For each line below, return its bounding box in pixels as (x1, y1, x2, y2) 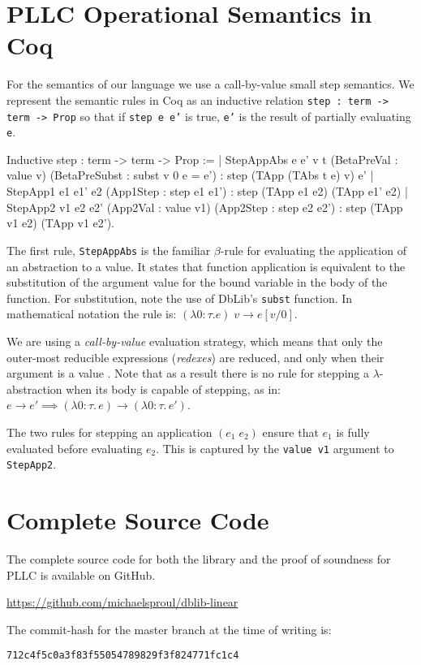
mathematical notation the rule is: (6, 305, 177, 322)
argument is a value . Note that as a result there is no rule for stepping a (6, 365, 369, 382)
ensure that (262, 423, 319, 440)
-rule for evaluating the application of (220, 241, 406, 258)
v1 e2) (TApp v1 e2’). (6, 214, 114, 231)
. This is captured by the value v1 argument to (156, 439, 394, 456)
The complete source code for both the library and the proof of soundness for (6, 550, 391, 567)
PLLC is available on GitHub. (6, 566, 156, 583)
